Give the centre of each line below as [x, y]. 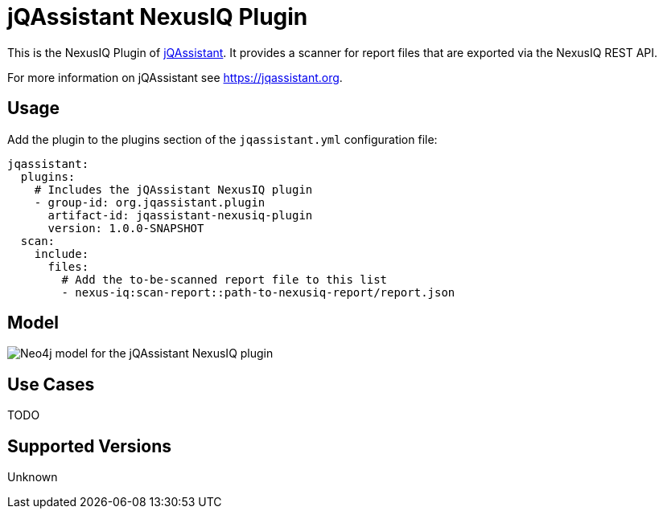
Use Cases [51, 384]
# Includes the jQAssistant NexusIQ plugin [173, 189]
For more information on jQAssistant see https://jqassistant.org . [175, 77]
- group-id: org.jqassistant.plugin [150, 202]
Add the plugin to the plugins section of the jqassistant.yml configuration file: [222, 139]
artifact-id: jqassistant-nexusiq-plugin [180, 215]
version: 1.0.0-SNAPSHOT [126, 228]
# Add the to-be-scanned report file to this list [224, 279]
